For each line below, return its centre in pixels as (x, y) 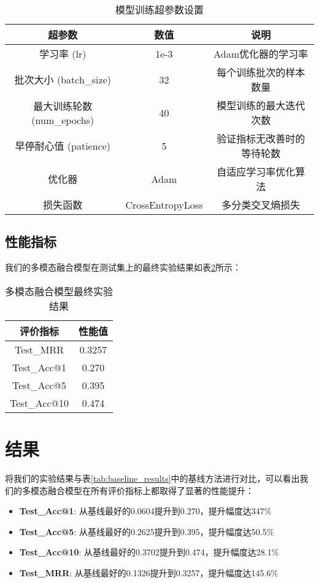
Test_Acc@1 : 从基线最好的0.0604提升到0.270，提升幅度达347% (145, 511)
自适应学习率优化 (256, 172)
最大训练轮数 (63, 106)
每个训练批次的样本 (261, 72)
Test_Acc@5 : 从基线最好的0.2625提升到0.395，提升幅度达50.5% (147, 531)
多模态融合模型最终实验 (59, 291)
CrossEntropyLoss (164, 204)
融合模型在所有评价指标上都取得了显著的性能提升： (151, 490)
